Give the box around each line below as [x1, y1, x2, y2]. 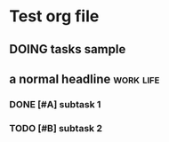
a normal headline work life [9, 71, 160, 86]
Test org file [9, 6, 100, 27]
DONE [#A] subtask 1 [9, 98, 101, 110]
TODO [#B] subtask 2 [9, 122, 103, 134]
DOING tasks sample [9, 42, 126, 57]
